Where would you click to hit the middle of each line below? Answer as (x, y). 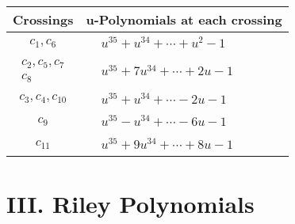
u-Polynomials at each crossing (184, 19)
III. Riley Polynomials (130, 203)
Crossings (43, 19)
